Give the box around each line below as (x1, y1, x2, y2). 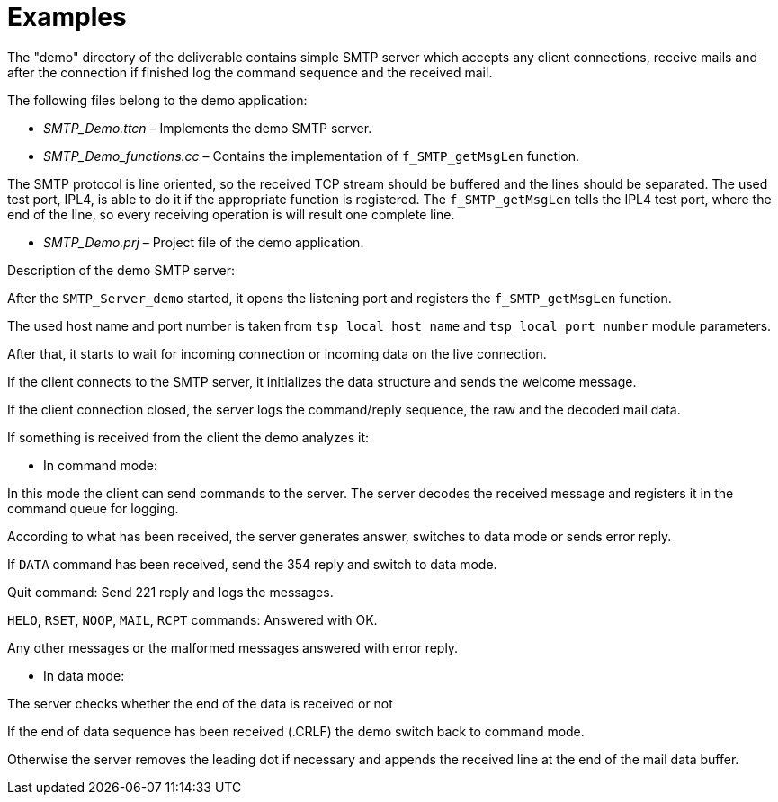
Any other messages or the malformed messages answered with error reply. (7, 639, 459, 655)
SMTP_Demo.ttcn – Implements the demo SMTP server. (43, 120, 372, 136)
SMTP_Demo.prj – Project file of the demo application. (43, 234, 364, 250)
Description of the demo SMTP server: (7, 262, 236, 278)
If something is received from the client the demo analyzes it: (7, 429, 370, 445)
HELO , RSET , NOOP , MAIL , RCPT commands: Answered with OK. (7, 611, 378, 628)
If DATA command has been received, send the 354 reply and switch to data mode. (7, 556, 497, 572)
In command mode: (43, 457, 157, 473)
